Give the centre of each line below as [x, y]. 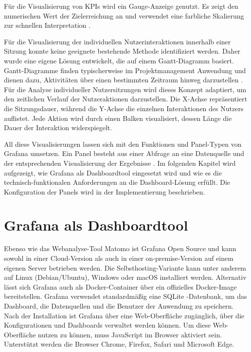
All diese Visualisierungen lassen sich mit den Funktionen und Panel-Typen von [123, 144]
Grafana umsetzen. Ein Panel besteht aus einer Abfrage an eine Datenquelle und [124, 153]
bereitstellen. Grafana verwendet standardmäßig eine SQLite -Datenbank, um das [125, 296]
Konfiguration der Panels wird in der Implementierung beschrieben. [105, 191]
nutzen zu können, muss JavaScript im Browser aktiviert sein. [130, 334]
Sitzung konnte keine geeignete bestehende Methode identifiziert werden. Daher [122, 51]
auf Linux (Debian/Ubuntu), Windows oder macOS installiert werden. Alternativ [125, 277]
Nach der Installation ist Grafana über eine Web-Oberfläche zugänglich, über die [124, 315]
